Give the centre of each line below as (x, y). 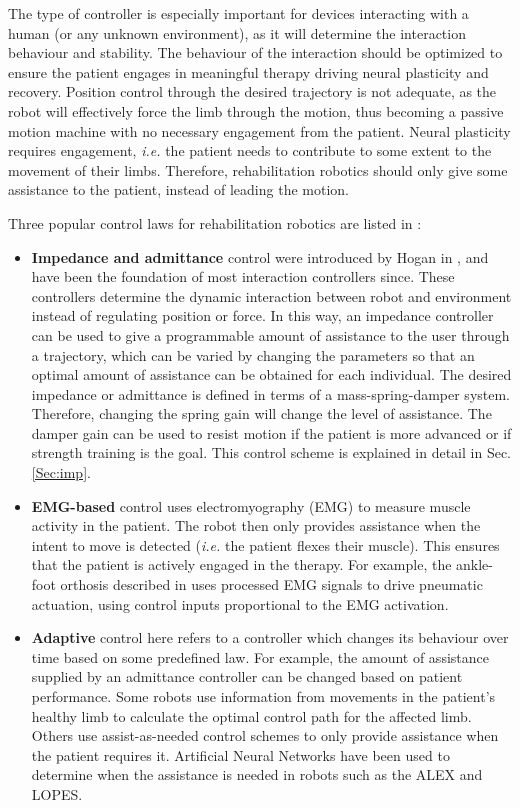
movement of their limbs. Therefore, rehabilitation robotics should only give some (258, 169)
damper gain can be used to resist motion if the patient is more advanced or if (271, 432)
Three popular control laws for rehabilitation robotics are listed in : (215, 222)
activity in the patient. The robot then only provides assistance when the (256, 525)
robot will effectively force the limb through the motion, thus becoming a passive (256, 110)
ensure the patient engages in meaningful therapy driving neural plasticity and (248, 71)
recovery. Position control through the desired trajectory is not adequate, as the (252, 91)
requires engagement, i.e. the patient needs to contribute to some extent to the (250, 150)
